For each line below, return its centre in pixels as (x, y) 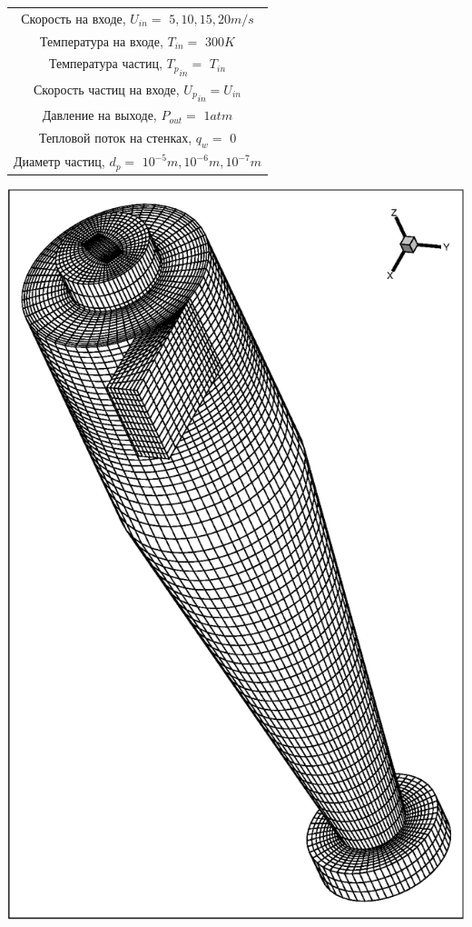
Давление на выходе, (99, 115)
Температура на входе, (102, 40)
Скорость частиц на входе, (107, 89)
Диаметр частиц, (59, 161)
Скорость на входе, (74, 18)
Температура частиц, (105, 63)
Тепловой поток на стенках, (115, 138)
